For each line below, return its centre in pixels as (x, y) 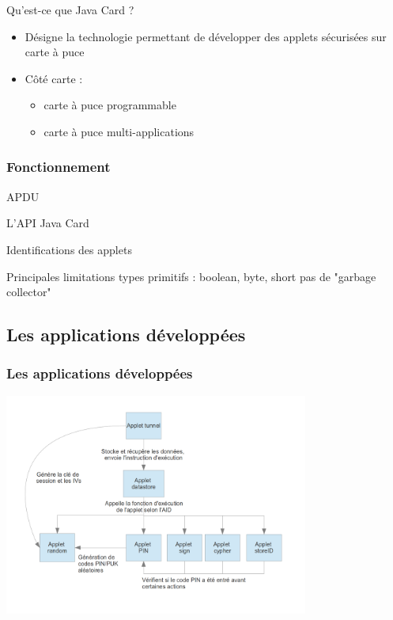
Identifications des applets (69, 249)
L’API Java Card (48, 223)
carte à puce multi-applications (119, 131)
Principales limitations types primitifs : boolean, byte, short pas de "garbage (191, 276)
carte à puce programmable (110, 105)
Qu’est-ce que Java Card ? (70, 10)
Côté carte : (54, 78)
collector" (29, 292)
